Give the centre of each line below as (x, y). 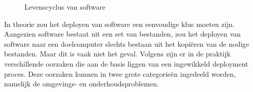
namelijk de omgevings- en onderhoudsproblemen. (82, 84)
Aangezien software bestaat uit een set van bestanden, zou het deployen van (122, 34)
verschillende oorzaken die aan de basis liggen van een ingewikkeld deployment (126, 63)
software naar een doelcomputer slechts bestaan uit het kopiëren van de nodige (127, 43)
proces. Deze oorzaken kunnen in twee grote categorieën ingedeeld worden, (120, 73)
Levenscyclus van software (65, 7)
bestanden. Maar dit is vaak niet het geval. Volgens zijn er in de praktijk (117, 54)
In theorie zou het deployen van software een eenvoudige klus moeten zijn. (119, 24)
